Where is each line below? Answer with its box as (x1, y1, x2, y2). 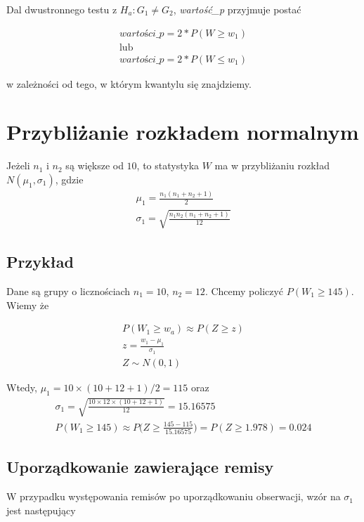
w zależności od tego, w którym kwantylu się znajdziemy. (6, 76, 252, 91)
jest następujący (6, 502, 76, 517)
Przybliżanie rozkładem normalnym (6, 117, 359, 146)
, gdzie (55, 172, 84, 186)
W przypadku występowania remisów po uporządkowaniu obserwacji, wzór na (6, 489, 341, 504)
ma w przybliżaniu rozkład (214, 158, 330, 173)
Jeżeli (6, 158, 30, 173)
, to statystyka (136, 158, 200, 173)
